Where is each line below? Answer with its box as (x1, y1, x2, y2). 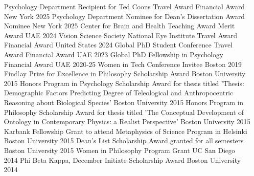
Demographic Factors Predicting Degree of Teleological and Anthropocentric (4, 88, 233, 98)
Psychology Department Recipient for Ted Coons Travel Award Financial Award (4, 1, 245, 11)
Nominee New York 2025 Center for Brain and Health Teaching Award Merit (4, 21, 235, 31)
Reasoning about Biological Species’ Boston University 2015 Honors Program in (4, 97, 244, 107)
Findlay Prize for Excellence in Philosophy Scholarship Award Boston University (4, 68, 246, 79)
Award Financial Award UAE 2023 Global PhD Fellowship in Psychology (4, 49, 224, 59)
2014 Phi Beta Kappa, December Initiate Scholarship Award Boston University (4, 154, 241, 165)
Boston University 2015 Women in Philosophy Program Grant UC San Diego (4, 145, 235, 155)
